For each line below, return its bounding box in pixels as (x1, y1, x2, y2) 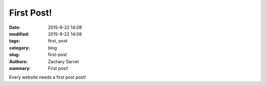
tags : (9, 38, 20, 44)
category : (9, 44, 30, 51)
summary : (9, 65, 31, 71)
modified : (9, 31, 30, 37)
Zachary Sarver (48, 59, 80, 64)
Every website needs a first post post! (9, 74, 86, 80)
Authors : (9, 59, 28, 64)
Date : (9, 24, 21, 30)
